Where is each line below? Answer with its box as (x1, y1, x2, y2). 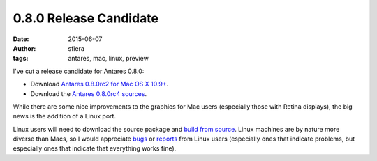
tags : (13, 54, 29, 63)
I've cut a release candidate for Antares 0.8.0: (13, 67, 145, 75)
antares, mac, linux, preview (68, 54, 149, 63)
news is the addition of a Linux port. (13, 112, 117, 121)
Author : (13, 44, 36, 52)
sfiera (68, 44, 85, 52)
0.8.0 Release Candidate (13, 10, 159, 26)
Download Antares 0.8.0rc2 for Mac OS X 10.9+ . (30, 80, 169, 89)
